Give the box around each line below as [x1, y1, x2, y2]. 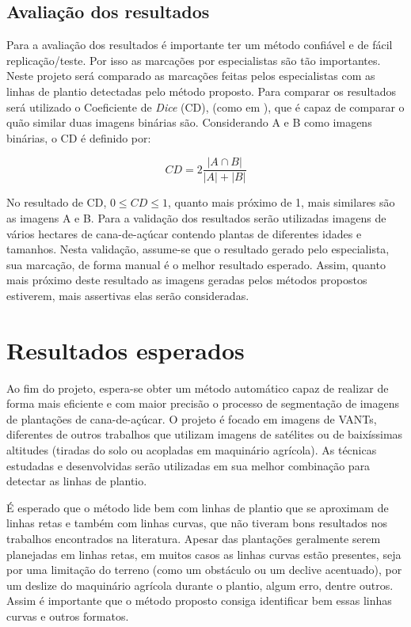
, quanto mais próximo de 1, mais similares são [167, 194, 395, 211]
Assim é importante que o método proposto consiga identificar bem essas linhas [6, 592, 392, 609]
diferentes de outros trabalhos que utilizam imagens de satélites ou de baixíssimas [6, 426, 403, 443]
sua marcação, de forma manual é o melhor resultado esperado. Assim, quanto [6, 256, 386, 272]
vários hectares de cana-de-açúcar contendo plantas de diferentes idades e [6, 225, 362, 241]
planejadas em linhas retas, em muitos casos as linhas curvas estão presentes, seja [6, 545, 401, 562]
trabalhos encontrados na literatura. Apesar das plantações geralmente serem [6, 530, 381, 547]
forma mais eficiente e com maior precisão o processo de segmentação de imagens [6, 395, 399, 412]
